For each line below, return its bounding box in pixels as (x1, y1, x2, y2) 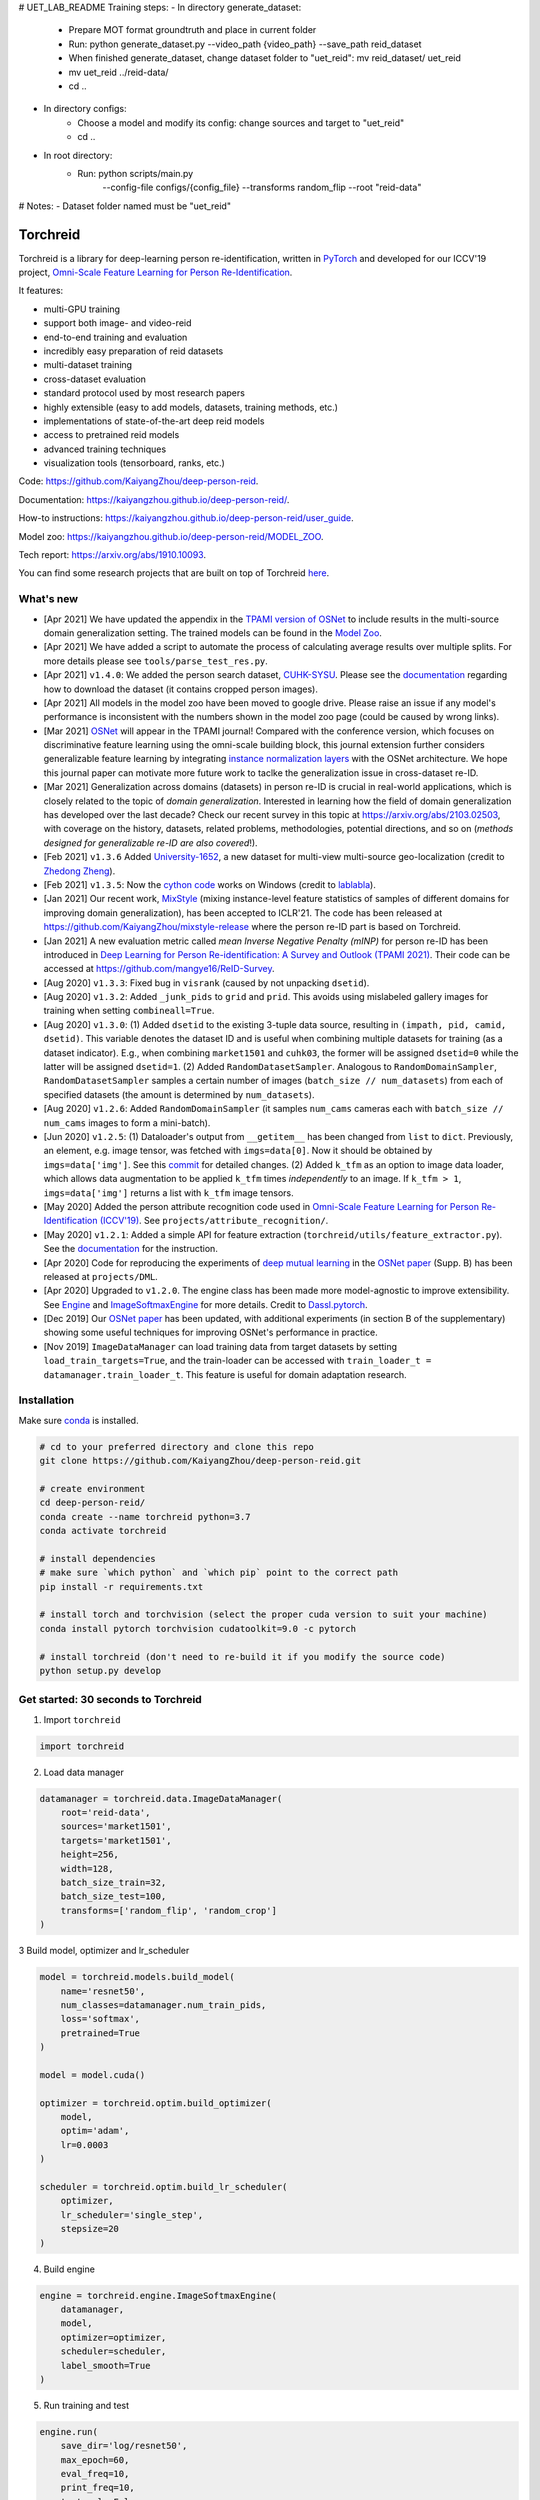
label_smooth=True (60, 2360, 151, 2371)
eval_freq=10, (60, 2468, 130, 2480)
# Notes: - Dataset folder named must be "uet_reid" (18, 200, 232, 212)
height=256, (60, 1849, 120, 1860)
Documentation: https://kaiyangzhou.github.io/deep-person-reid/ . (18, 493, 290, 505)
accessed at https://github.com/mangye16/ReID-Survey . (43, 963, 275, 975)
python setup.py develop (39, 1665, 162, 1677)
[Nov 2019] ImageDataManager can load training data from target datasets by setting (43, 1340, 398, 1352)
